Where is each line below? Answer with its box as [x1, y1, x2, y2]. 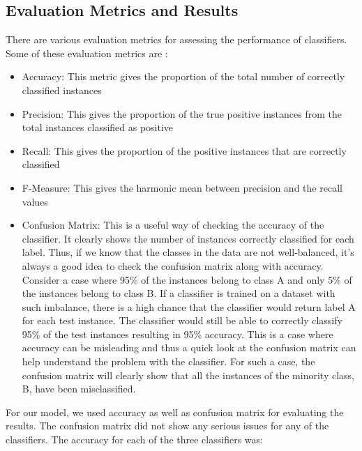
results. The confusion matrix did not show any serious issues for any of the [6, 418, 329, 433]
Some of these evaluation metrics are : [6, 45, 168, 60]
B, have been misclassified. [22, 381, 136, 396]
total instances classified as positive [22, 120, 174, 135]
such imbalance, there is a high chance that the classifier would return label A [22, 299, 356, 314]
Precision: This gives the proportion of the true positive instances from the [22, 106, 342, 121]
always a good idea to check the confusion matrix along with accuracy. [22, 258, 324, 273]
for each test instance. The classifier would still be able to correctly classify [22, 313, 342, 328]
